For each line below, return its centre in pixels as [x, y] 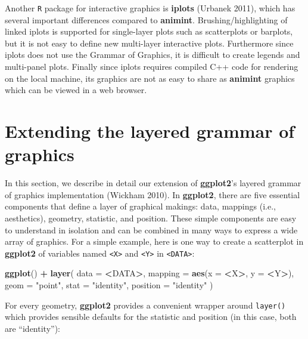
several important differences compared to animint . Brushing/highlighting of [146, 19]
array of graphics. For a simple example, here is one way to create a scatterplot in [154, 241]
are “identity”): [32, 328]
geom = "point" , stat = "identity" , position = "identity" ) [109, 284]
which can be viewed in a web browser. [76, 90]
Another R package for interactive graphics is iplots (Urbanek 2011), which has [150, 8]
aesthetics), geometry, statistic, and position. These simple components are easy [151, 218]
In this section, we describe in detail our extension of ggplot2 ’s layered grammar [153, 183]
